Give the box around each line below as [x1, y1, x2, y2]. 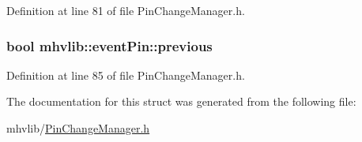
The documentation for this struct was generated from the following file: [6, 93, 356, 110]
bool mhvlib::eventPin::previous [6, 35, 213, 55]
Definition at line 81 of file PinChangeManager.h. [6, 2, 245, 18]
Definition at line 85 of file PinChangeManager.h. [6, 66, 245, 83]
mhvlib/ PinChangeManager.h [6, 120, 150, 136]
